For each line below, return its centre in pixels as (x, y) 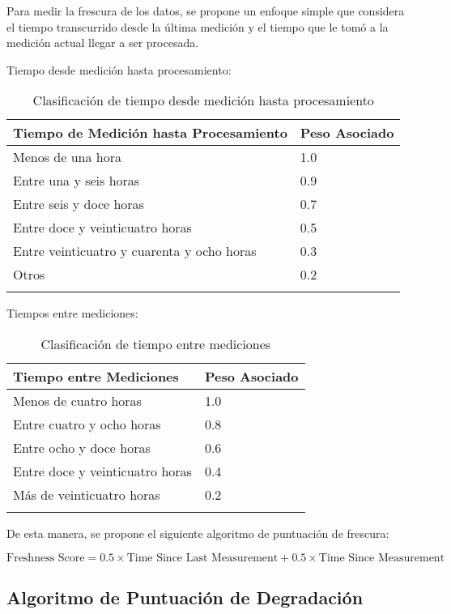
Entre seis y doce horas (79, 204)
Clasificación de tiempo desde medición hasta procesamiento (203, 100)
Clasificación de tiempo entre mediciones (156, 343)
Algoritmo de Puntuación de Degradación (185, 597)
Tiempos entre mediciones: (72, 313)
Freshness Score (46, 558)
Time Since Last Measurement (202, 558)
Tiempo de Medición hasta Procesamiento (150, 133)
